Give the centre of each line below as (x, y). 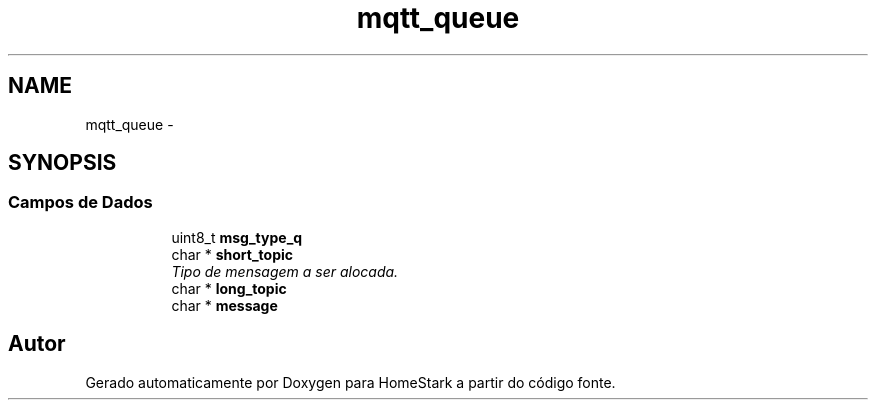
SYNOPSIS (62, 163)
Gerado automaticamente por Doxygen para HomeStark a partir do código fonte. (350, 382)
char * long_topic (229, 288)
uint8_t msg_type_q (237, 237)
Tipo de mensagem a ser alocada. (285, 271)
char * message (224, 305)
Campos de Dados (80, 202)
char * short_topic (232, 254)
